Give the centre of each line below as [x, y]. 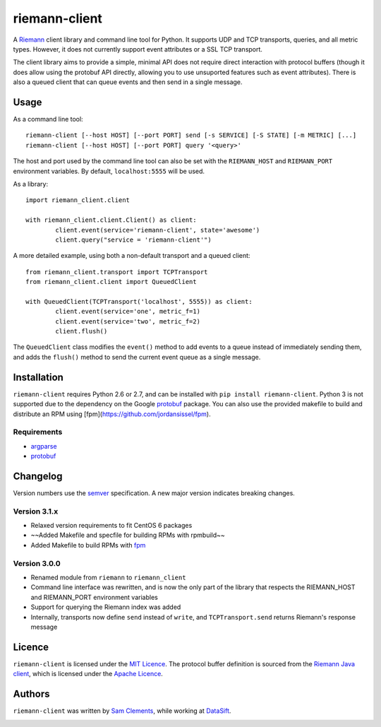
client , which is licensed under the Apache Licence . [88, 674]
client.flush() [81, 331]
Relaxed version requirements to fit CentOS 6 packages [111, 526]
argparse [44, 446]
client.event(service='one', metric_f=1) [128, 312]
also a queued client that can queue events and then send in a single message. [128, 82]
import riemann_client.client [78, 200]
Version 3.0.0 [37, 563]
